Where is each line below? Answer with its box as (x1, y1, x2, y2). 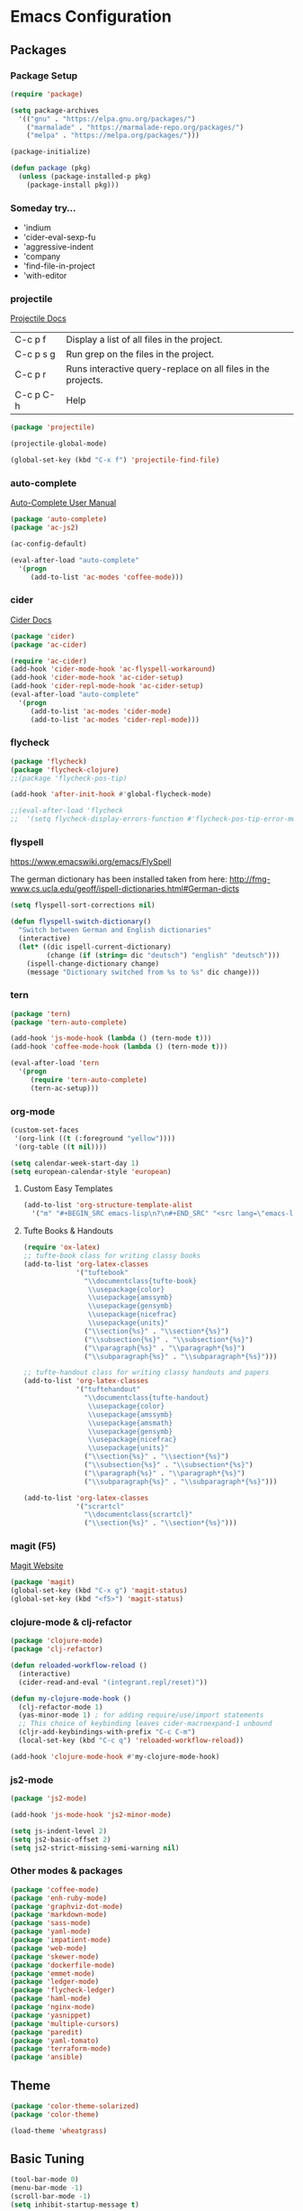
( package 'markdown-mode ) (10, 1910, 107, 1920)
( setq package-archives (10, 106, 100, 115)
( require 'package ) (10, 89, 84, 98)
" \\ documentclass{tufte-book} (84, 1276, 197, 1286)
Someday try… (10, 201, 76, 214)
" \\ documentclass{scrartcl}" (84, 1510, 193, 1519)
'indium (22, 223, 52, 234)
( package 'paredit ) (10, 2027, 84, 2037)
